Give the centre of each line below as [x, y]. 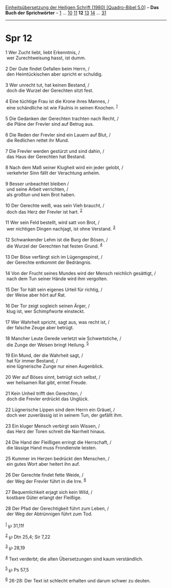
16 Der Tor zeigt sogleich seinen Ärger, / [48, 306]
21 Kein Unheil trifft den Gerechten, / [44, 394]
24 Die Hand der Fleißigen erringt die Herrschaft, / [58, 442]
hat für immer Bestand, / [32, 361]
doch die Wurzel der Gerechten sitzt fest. [50, 90]
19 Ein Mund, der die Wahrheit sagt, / [44, 355]
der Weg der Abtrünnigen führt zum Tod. [49, 514]
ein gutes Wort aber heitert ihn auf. [43, 464]
